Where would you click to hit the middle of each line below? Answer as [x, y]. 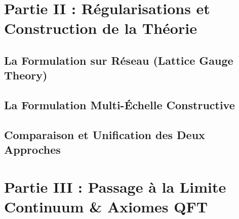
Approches [32, 149]
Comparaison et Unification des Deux [105, 134]
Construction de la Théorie [101, 28]
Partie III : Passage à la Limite [115, 186]
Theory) [26, 75]
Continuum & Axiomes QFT [106, 207]
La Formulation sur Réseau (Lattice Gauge [119, 60]
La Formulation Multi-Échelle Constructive [119, 105]
